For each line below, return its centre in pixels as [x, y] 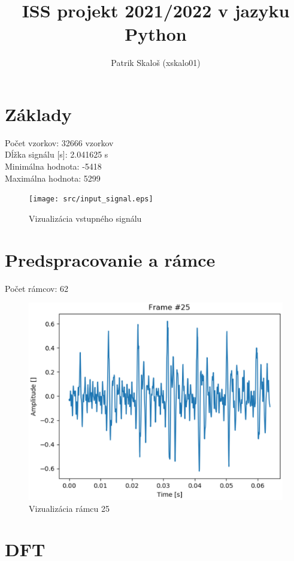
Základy [38, 114]
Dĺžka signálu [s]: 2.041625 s [57, 154]
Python [156, 34]
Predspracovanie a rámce [110, 259]
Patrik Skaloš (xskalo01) [156, 63]
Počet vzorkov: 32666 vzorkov [59, 142]
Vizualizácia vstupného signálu [85, 218]
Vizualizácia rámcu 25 [69, 508]
